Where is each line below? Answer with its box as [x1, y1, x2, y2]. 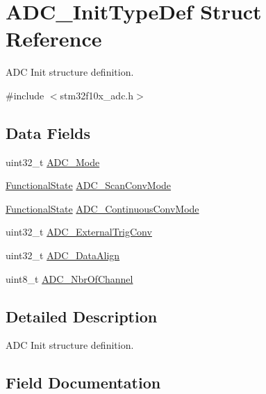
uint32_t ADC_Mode [6, 154, 100, 169]
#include [6, 88, 44, 102]
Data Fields [6, 122, 91, 143]
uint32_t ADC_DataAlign [6, 248, 120, 263]
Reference [6, 24, 102, 53]
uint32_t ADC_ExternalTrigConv [6, 224, 152, 239]
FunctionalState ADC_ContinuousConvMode [6, 201, 199, 215]
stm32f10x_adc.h [60, 88, 134, 102]
